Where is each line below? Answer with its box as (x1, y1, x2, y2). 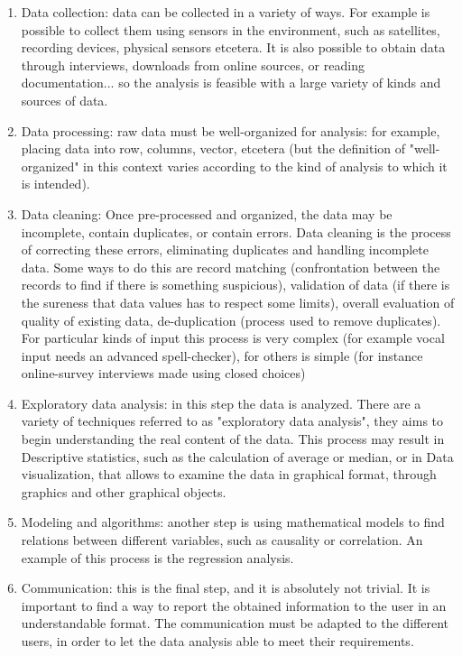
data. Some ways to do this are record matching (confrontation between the (21, 257, 440, 276)
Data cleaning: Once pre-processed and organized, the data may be (21, 204, 393, 223)
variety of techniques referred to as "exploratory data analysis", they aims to (21, 411, 444, 430)
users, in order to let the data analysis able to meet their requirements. (21, 632, 414, 650)
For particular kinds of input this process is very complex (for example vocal (21, 328, 445, 347)
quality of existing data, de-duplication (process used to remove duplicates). (21, 310, 441, 329)
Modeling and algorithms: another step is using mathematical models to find (21, 513, 445, 531)
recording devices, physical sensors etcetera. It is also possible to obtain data (21, 38, 446, 57)
